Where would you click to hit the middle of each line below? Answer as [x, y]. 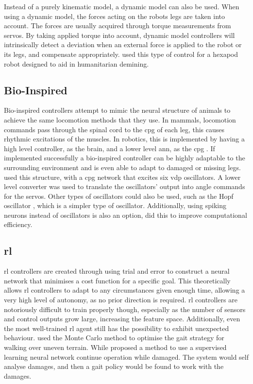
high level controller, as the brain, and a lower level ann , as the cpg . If [110, 148]
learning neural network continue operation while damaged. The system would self [126, 357]
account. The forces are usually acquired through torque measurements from [118, 26]
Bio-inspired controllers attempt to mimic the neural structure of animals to [117, 110]
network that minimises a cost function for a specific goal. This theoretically [117, 280]
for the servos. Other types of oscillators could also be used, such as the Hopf [119, 196]
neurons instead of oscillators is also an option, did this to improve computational [126, 215]
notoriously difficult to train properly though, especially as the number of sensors [125, 309]
